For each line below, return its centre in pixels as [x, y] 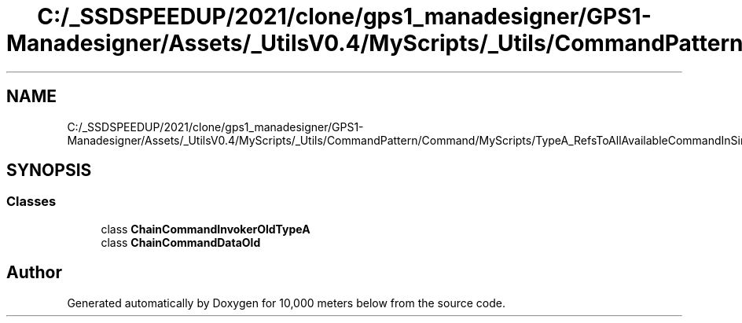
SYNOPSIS [49, 171]
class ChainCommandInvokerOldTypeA [206, 229]
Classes [31, 202]
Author [34, 273]
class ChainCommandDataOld [181, 242]
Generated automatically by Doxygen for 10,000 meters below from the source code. [286, 303]
